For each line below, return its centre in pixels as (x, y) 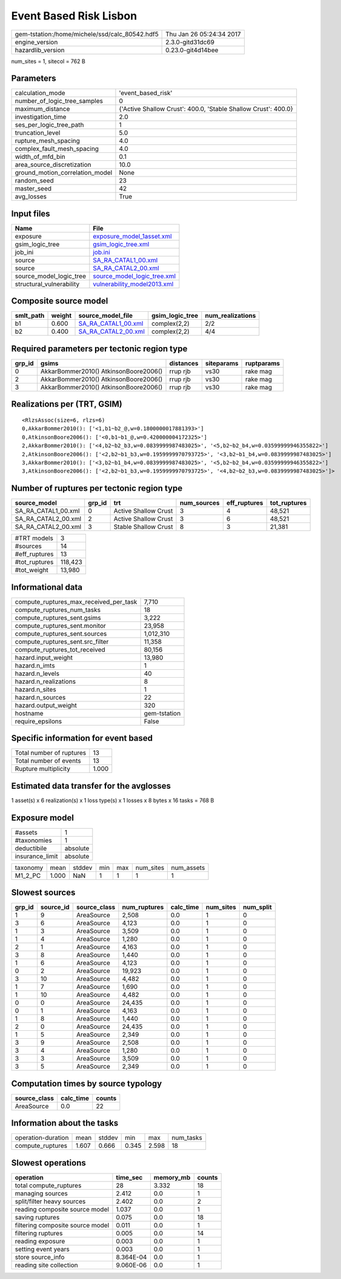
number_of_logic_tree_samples (59, 101)
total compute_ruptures (48, 1185)
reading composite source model (62, 1209)
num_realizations (230, 316)
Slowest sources (43, 893)
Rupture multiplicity (43, 769)
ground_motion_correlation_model (64, 173)
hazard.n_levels (37, 673)
